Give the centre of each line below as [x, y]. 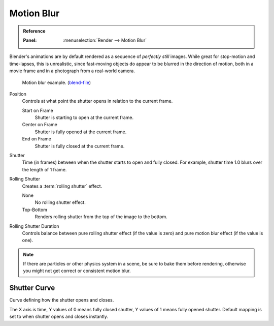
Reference [34, 31]
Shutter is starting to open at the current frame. [84, 117]
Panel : [30, 40]
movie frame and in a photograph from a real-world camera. [72, 71]
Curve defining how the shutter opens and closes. [62, 300]
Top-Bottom [35, 210]
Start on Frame [38, 110]
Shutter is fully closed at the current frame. [80, 146]
